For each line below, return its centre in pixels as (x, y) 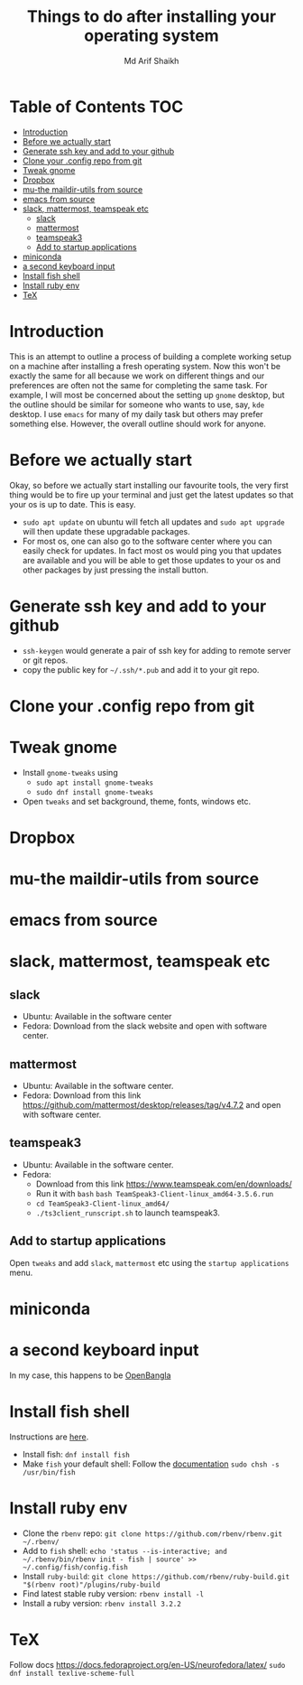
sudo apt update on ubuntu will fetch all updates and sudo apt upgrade (154, 522)
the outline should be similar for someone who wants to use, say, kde (137, 405)
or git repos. (45, 660)
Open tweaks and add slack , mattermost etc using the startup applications (149, 1262)
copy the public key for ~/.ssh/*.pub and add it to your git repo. (141, 669)
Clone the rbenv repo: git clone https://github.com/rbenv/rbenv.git (152, 1533)
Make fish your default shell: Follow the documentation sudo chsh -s (151, 1464)
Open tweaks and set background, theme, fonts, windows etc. (137, 801)
